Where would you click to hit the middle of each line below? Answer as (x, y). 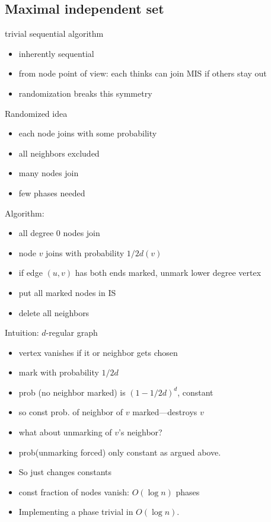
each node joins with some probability (88, 133)
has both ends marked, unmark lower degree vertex (168, 273)
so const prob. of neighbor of (71, 412)
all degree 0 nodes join (59, 233)
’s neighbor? (141, 432)
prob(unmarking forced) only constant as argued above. (120, 452)
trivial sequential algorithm (54, 34)
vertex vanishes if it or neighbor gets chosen (98, 352)
